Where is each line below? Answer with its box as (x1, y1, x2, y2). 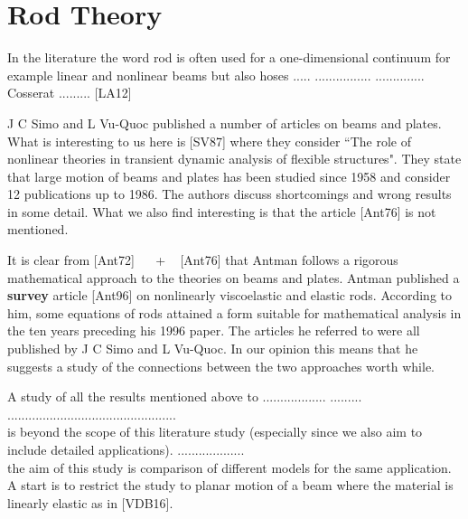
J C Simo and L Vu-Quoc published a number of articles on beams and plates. (7, 113, 442, 132)
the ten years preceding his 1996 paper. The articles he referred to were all (7, 321, 420, 340)
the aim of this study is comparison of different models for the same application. (7, 458, 452, 477)
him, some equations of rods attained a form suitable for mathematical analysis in (7, 303, 462, 322)
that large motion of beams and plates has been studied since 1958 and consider (7, 166, 451, 185)
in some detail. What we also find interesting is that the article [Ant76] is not (7, 202, 436, 221)
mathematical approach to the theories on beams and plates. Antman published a (7, 268, 460, 287)
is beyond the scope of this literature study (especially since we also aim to (7, 422, 423, 441)
